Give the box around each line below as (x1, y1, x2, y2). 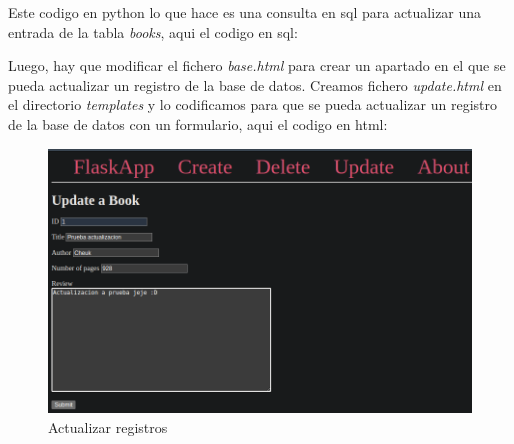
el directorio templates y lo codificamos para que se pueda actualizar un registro (8, 94, 497, 115)
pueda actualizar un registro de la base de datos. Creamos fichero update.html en (8, 74, 502, 95)
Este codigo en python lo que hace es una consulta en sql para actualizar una (8, 2, 482, 22)
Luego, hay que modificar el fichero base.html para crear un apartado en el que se (8, 55, 506, 76)
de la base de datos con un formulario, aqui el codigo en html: (8, 113, 388, 134)
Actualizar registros (48, 416, 168, 437)
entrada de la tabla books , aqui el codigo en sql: (8, 21, 298, 42)
